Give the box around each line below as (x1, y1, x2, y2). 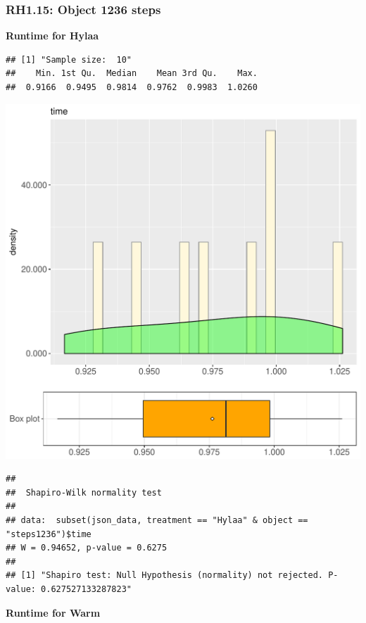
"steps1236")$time (6, 529, 91, 539)
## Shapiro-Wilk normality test (6, 487, 162, 498)
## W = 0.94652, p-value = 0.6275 (6, 543, 168, 553)
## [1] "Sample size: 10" (6, 54, 132, 65)
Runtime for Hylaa (6, 28, 99, 43)
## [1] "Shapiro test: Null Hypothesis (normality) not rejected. (6, 570, 324, 581)
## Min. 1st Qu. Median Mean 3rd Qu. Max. (6, 68, 258, 79)
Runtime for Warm (6, 605, 101, 619)
